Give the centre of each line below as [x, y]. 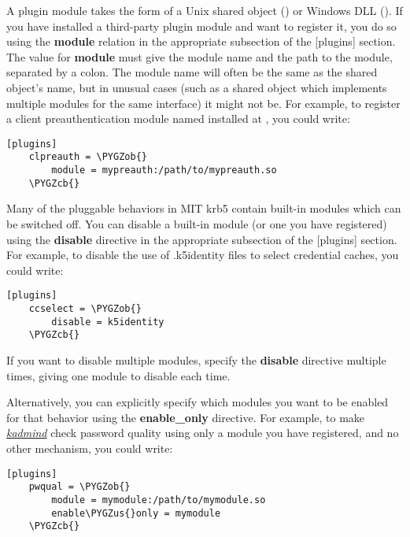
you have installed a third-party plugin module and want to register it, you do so [201, 26]
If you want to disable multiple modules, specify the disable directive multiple [196, 359]
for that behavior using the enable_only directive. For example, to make [186, 417]
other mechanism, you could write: [90, 448]
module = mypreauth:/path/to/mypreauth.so [164, 170]
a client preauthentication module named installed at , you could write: [178, 119]
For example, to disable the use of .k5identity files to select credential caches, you [203, 255]
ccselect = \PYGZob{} [85, 309]
